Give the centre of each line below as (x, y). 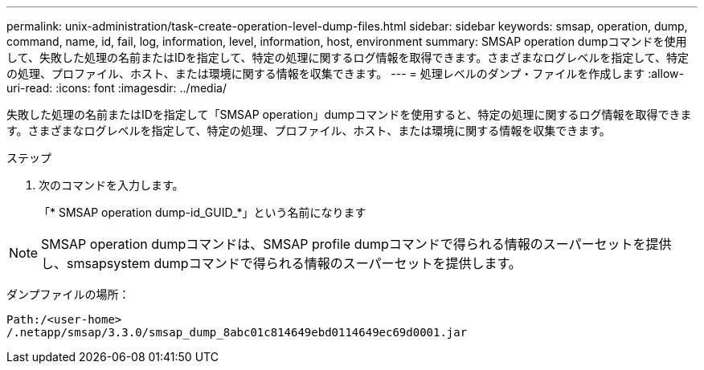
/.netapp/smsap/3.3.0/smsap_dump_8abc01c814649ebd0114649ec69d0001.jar (237, 332)
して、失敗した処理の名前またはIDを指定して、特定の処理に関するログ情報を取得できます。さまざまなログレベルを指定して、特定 (348, 57)
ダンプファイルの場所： (68, 294)
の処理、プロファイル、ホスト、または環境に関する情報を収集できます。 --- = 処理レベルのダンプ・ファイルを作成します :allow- (345, 73)
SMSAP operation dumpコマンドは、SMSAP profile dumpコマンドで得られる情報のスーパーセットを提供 (356, 244)
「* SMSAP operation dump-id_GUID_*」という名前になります (203, 212)
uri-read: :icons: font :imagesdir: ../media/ (117, 88)
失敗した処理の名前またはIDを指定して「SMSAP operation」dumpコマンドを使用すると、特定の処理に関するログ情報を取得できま (349, 114)
